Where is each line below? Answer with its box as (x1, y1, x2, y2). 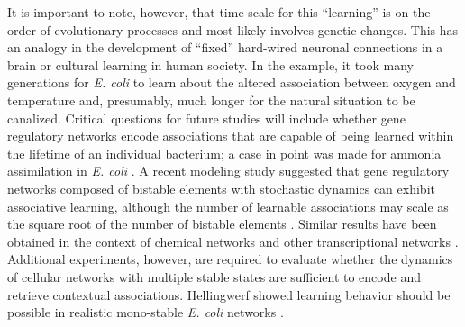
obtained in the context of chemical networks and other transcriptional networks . (7, 232, 459, 250)
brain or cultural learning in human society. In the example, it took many (7, 55, 414, 74)
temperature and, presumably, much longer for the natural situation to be (7, 90, 415, 109)
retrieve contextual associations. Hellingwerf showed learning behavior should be (7, 285, 451, 304)
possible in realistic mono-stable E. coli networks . (7, 303, 284, 322)
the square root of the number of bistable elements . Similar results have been (7, 214, 437, 233)
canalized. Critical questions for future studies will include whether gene (7, 108, 406, 127)
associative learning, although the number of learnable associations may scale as (7, 196, 449, 215)
